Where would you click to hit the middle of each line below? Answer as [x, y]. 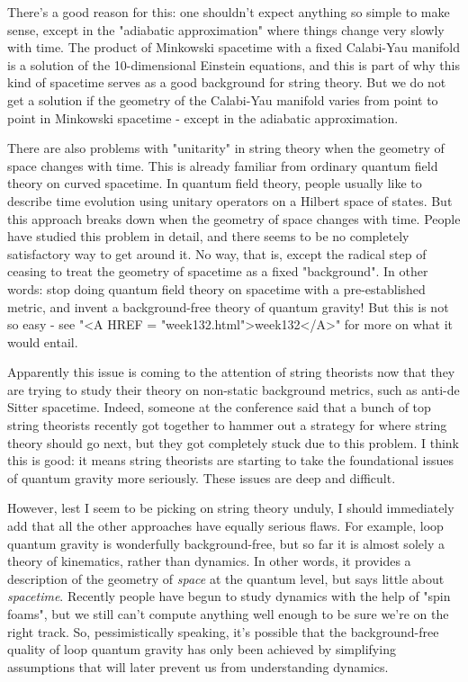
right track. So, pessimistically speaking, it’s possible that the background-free [223, 631]
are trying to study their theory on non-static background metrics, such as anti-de [234, 389]
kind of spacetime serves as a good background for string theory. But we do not [227, 82]
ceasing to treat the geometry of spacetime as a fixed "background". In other [218, 271]
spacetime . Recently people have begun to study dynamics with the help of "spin [229, 596]
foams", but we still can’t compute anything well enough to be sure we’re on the [228, 614]
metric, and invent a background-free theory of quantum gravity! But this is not [228, 306]
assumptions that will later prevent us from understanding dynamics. [198, 666]
